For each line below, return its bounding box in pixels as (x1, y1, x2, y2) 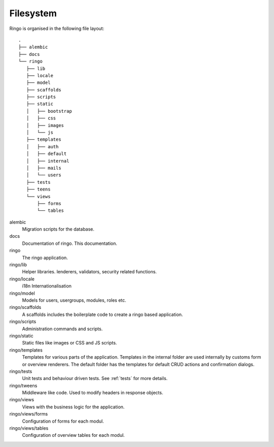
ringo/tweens (9, 382, 38, 389)
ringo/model (9, 290, 35, 296)
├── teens (26, 186, 51, 193)
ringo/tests (9, 368, 32, 374)
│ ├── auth (26, 144, 59, 149)
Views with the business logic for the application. (22, 404, 125, 410)
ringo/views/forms (9, 411, 48, 417)
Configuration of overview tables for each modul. (22, 432, 125, 438)
